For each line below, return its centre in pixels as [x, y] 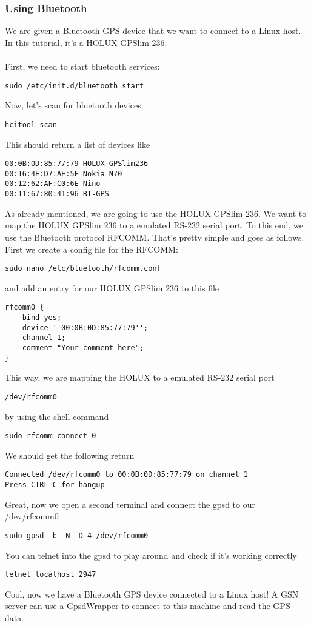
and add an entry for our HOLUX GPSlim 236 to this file [112, 288]
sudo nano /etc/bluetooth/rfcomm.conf [83, 269]
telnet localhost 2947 [51, 575]
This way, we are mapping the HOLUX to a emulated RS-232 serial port [140, 377]
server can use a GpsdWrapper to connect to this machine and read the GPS [148, 606]
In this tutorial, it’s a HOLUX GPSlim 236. [86, 42]
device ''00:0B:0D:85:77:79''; [85, 328]
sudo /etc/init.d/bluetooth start [75, 86]
